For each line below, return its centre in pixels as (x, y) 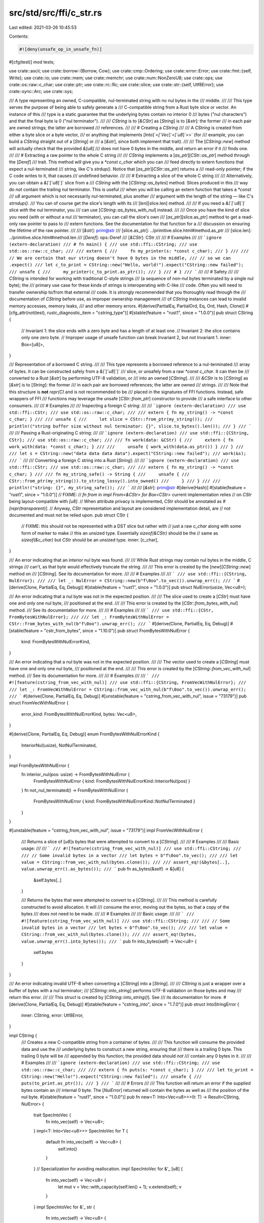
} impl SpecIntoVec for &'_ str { (64, 1207)
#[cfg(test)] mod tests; (32, 62)
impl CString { (23, 1035)
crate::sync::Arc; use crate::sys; (41, 91)
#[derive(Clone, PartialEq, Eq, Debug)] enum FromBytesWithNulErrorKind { (84, 734)
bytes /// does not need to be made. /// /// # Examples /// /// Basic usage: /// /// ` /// (108, 914)
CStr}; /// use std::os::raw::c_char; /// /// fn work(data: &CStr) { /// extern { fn (121, 440)
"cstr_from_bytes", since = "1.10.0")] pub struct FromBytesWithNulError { (117, 631)
